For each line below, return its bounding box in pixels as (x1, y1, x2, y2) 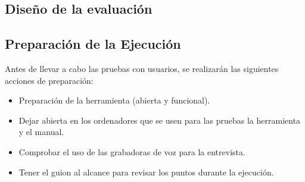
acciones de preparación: (5, 74, 94, 86)
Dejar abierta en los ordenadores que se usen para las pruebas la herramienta (18, 114, 301, 126)
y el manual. (18, 125, 64, 138)
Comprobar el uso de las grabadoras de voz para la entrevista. (18, 145, 245, 158)
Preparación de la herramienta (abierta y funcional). (18, 94, 210, 106)
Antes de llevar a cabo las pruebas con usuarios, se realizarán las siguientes (5, 62, 279, 74)
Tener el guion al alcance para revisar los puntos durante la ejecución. (18, 165, 274, 178)
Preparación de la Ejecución (5, 34, 181, 53)
